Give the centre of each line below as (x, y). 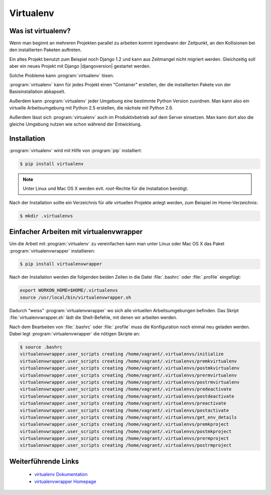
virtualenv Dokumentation (61, 474)
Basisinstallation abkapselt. (37, 92)
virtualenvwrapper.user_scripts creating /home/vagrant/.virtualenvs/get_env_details (128, 417)
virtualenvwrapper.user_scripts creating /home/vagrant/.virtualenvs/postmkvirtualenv (130, 368)
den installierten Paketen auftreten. (45, 50)
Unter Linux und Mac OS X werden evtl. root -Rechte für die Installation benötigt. (105, 189)
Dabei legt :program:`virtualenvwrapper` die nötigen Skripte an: (75, 334)
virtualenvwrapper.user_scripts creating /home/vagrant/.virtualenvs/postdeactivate (127, 396)
